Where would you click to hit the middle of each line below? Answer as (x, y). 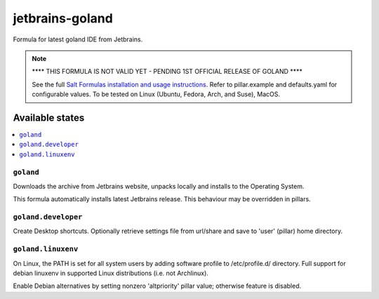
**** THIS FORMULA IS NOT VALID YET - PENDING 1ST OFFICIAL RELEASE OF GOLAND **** (167, 72)
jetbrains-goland (63, 18)
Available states (49, 118)
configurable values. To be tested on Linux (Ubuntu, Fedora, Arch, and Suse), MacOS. (156, 94)
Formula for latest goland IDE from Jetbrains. (78, 39)
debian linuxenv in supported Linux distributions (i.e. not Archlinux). (111, 273)
